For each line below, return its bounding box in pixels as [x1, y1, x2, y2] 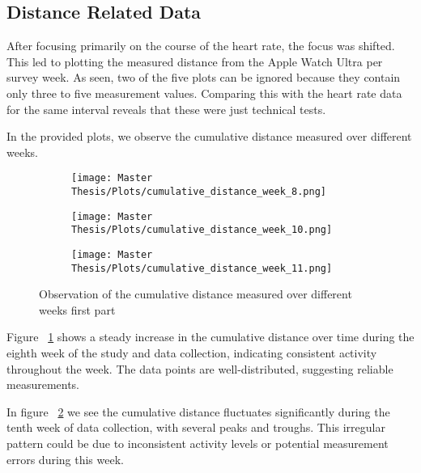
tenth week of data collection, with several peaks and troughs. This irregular [6, 419, 385, 436]
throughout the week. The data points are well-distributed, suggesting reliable [6, 360, 393, 377]
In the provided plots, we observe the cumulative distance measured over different [6, 128, 412, 145]
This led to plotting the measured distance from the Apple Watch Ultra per [6, 53, 383, 70]
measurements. [6, 376, 80, 393]
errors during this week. [6, 450, 124, 467]
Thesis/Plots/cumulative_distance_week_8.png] [71, 186, 326, 198]
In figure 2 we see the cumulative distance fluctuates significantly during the [6, 403, 390, 420]
